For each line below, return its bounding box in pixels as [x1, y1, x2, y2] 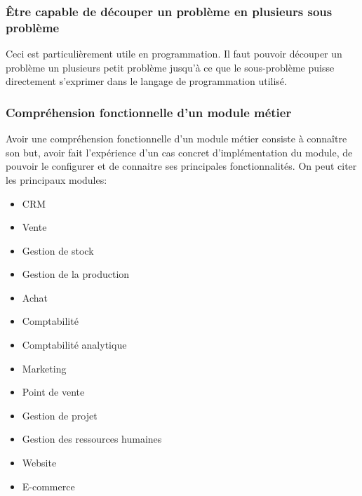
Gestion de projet [22, 408, 98, 422]
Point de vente [22, 384, 85, 399]
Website [22, 455, 57, 470]
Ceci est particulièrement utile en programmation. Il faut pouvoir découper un [6, 46, 342, 61]
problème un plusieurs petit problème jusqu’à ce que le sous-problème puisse [6, 60, 335, 74]
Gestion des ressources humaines [22, 431, 162, 446]
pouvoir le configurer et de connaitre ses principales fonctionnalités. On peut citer [6, 159, 357, 173]
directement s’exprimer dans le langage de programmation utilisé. [6, 74, 287, 88]
